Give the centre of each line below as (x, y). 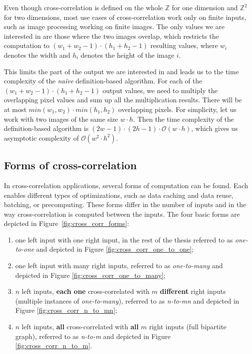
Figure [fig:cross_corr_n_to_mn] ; (66, 310)
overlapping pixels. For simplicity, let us (177, 109)
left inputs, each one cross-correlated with (86, 291)
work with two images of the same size (61, 119)
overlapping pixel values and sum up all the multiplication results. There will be (123, 100)
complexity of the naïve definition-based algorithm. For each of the (103, 81)
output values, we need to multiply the (160, 90)
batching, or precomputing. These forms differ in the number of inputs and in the (125, 204)
